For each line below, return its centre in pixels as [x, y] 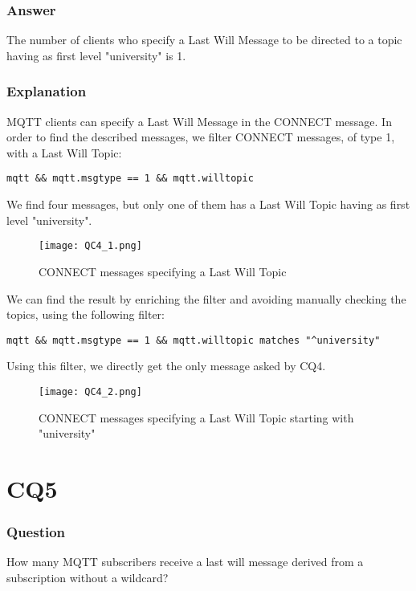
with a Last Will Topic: [64, 152]
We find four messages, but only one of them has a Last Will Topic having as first [208, 204]
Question [36, 532]
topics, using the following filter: [86, 314]
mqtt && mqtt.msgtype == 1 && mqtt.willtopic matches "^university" [194, 340]
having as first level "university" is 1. [96, 55]
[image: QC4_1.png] [90, 246]
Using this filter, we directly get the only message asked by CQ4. [166, 366]
